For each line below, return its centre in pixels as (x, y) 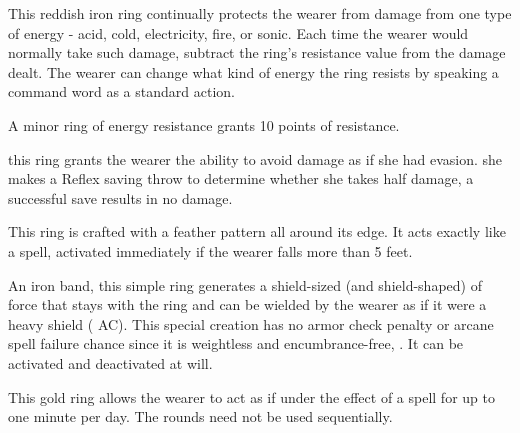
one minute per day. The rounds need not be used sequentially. (200, 416)
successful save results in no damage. (120, 197)
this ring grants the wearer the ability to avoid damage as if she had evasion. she (255, 158)
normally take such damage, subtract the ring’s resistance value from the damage (257, 52)
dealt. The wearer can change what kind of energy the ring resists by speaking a (253, 71)
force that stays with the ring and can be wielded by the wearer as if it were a (247, 304)
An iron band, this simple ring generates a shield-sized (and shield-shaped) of (245, 284)
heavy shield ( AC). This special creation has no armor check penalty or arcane (251, 323)
